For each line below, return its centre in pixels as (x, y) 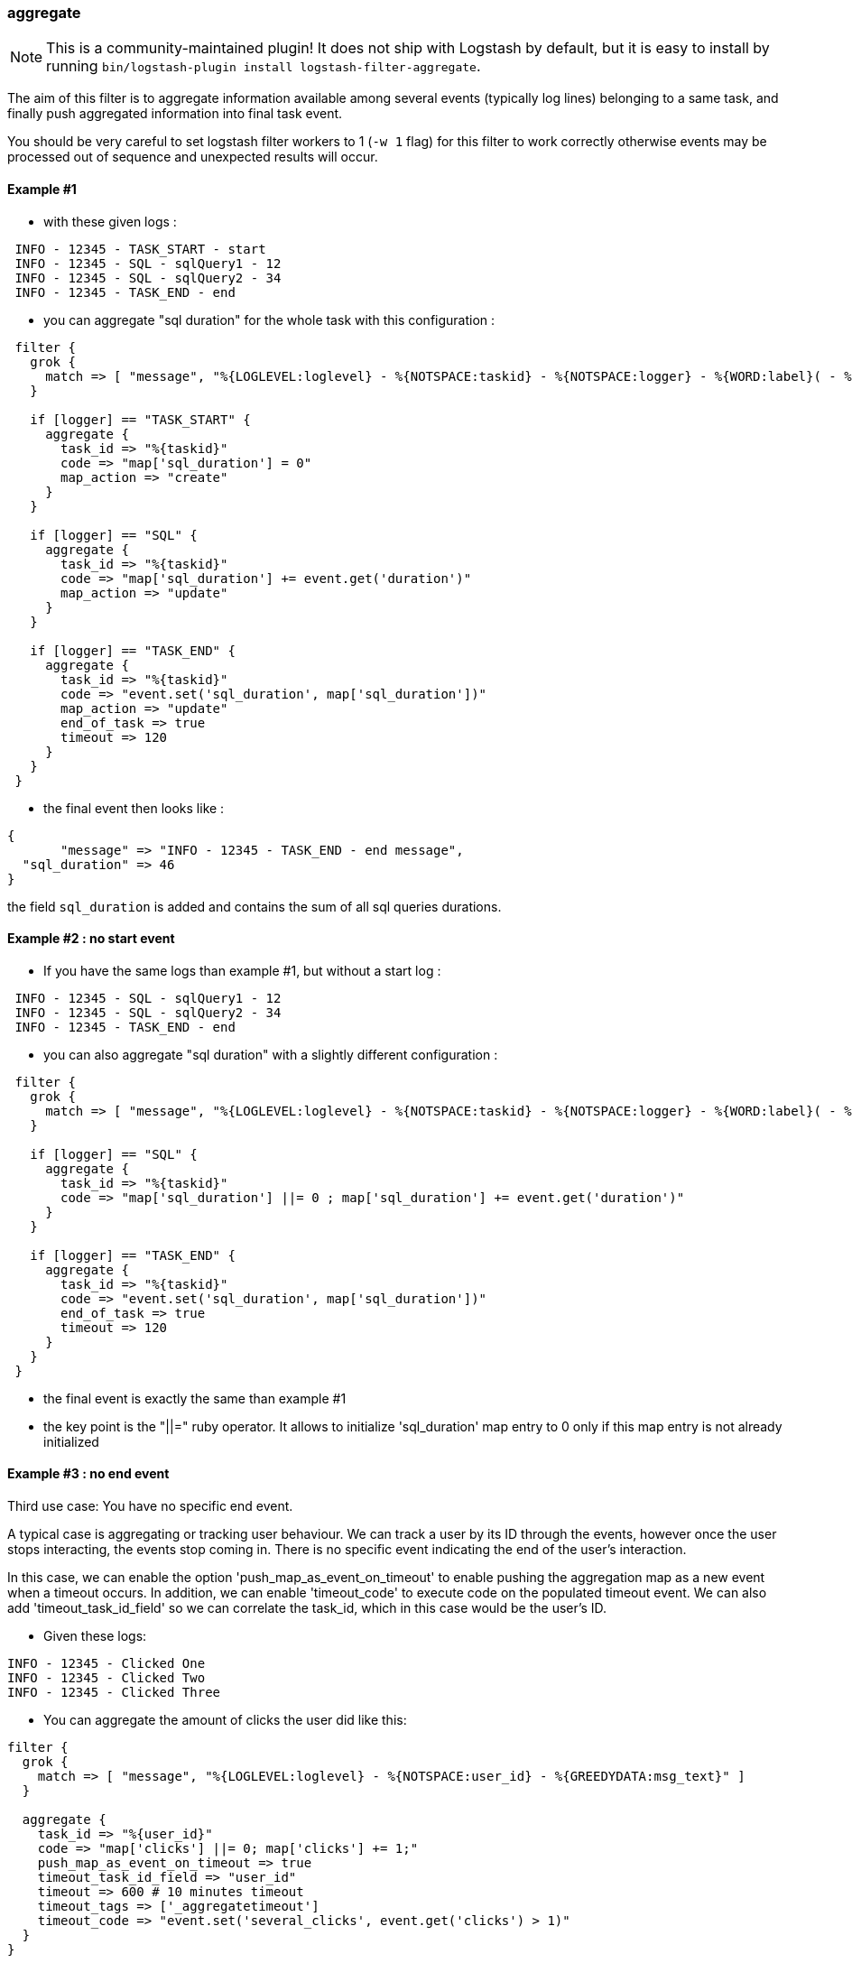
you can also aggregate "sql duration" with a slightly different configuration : (271, 1054)
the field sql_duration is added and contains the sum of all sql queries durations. (255, 906)
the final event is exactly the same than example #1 (195, 1398)
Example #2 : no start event (91, 939)
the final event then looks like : (134, 808)
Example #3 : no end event (88, 1474)
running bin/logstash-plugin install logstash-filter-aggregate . (264, 66)
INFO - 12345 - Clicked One (106, 1664)
